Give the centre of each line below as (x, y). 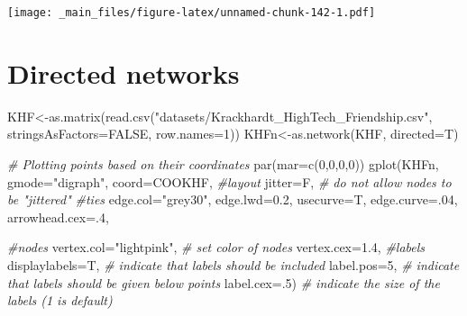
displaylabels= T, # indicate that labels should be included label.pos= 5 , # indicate (233, 264)
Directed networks (124, 72)
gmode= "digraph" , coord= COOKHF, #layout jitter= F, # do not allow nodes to (229, 181)
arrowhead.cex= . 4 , (58, 217)
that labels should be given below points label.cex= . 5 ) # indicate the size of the (224, 282)
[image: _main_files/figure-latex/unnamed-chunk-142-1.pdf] (192, 13)
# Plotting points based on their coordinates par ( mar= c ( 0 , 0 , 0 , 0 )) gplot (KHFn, (223, 163)
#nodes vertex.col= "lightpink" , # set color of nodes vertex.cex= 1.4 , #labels (216, 247)
